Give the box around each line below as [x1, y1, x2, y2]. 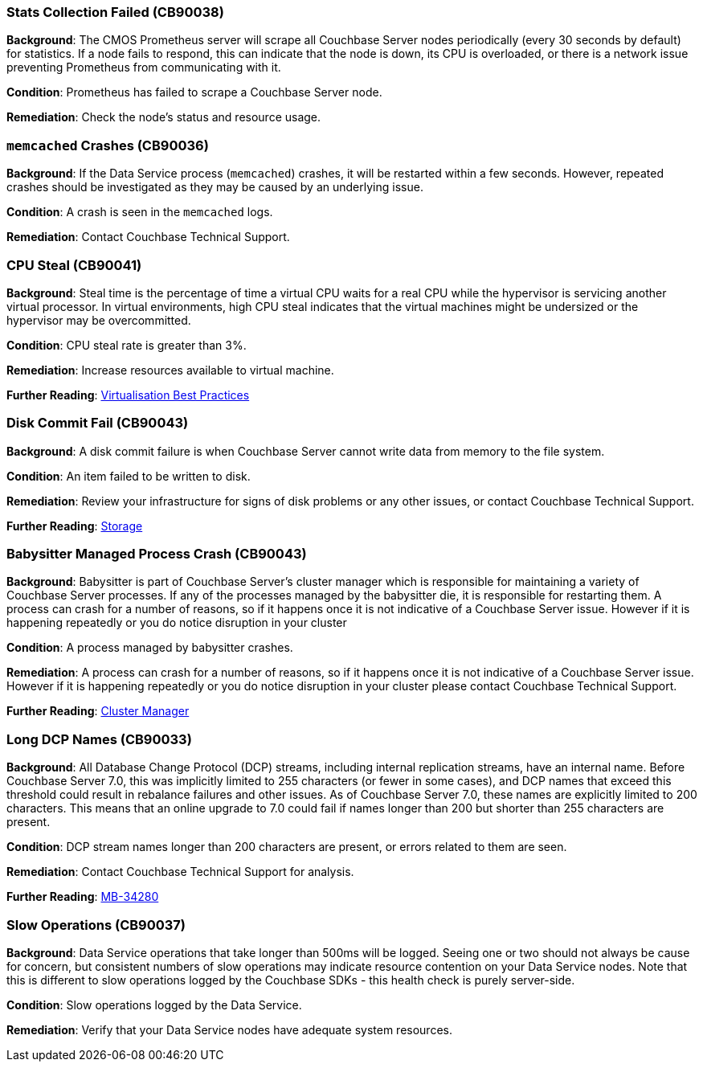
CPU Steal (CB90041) [6, 256, 142, 273]
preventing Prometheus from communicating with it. [6, 60, 281, 75]
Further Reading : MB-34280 [6, 890, 159, 904]
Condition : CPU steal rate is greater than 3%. [6, 338, 247, 352]
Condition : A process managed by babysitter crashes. [6, 640, 293, 655]
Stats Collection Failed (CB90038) [6, 4, 224, 20]
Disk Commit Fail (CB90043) [6, 415, 189, 432]
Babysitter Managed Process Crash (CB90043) [6, 546, 307, 562]
